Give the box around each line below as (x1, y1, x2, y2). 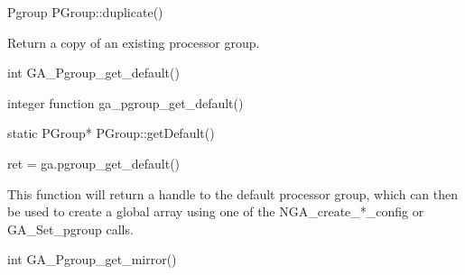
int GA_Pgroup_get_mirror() (7, 250, 177, 269)
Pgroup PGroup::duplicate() (7, 3, 163, 21)
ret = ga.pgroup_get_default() (7, 153, 181, 172)
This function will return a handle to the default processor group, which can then (7, 184, 459, 203)
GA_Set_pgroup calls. (7, 219, 134, 238)
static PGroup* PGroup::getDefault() (7, 124, 215, 142)
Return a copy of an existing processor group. (7, 32, 260, 51)
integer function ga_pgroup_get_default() (7, 93, 244, 112)
